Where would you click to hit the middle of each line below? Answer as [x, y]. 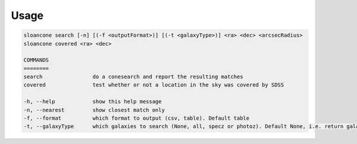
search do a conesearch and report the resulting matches [133, 77]
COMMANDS [36, 60]
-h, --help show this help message [93, 102]
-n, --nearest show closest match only [94, 110]
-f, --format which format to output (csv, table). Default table [137, 118]
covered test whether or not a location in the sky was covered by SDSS [154, 85]
